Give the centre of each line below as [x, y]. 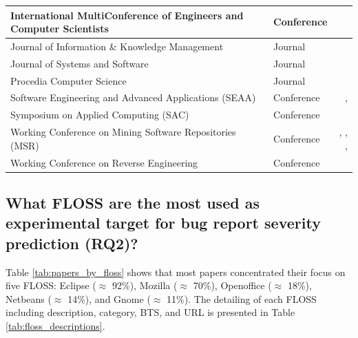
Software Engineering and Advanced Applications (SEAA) [133, 97]
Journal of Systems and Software [80, 63]
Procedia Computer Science [69, 80]
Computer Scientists [60, 29]
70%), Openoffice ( [232, 285]
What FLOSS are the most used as [133, 203]
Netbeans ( [29, 298]
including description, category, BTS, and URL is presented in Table [150, 312]
